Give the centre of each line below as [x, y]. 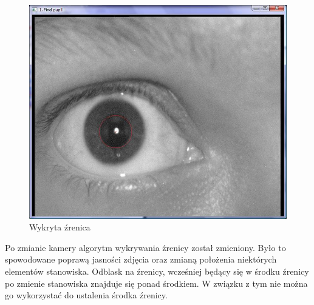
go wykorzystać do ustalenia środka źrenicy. [86, 295]
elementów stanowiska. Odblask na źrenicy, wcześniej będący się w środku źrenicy [157, 271]
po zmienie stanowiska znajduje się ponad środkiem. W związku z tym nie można [156, 283]
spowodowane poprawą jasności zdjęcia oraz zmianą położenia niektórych [141, 259]
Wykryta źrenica [60, 227]
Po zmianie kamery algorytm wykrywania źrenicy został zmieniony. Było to [145, 247]
